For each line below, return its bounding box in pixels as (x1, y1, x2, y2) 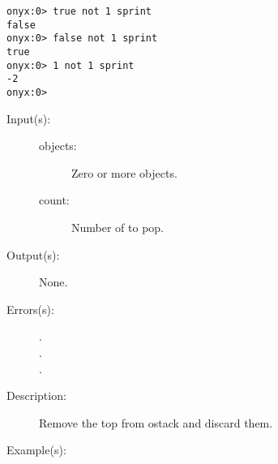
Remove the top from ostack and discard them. (39, 414, 273, 431)
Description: (6, 387, 66, 404)
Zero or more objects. (71, 164, 177, 181)
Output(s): (6, 246, 60, 263)
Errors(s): (6, 300, 54, 317)
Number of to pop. (71, 218, 165, 235)
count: (39, 191, 70, 208)
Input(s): (6, 110, 51, 127)
